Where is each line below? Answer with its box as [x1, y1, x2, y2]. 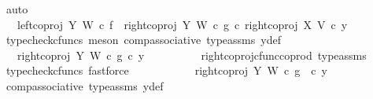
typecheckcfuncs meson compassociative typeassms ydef [6, 31, 281, 48]
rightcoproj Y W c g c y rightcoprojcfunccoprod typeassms [17, 46, 367, 63]
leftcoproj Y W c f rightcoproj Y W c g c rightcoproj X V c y [17, 16, 348, 32]
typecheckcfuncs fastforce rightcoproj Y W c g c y [6, 62, 327, 79]
